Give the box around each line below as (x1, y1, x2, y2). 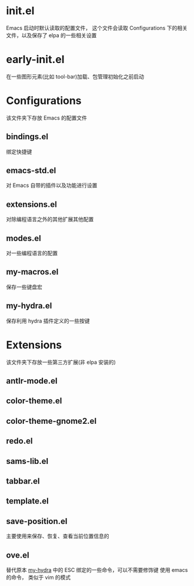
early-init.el (6, 53, 65, 66)
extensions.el (6, 199, 58, 209)
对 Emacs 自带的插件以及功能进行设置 (6, 182, 98, 189)
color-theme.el (6, 396, 62, 406)
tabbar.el (6, 476, 40, 486)
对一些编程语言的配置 (6, 249, 58, 257)
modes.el (6, 233, 41, 243)
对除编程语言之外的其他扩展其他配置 (6, 216, 94, 223)
